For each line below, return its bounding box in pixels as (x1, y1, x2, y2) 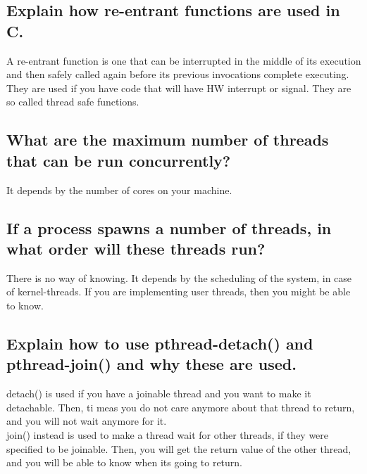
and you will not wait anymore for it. (6, 414, 167, 428)
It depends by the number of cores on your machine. (6, 182, 232, 197)
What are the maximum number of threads (6, 129, 329, 150)
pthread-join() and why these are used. (6, 353, 297, 375)
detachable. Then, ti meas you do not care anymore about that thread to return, (6, 399, 355, 414)
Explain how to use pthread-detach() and (6, 332, 313, 354)
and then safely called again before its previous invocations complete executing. (6, 67, 349, 82)
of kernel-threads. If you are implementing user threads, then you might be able (6, 284, 351, 299)
